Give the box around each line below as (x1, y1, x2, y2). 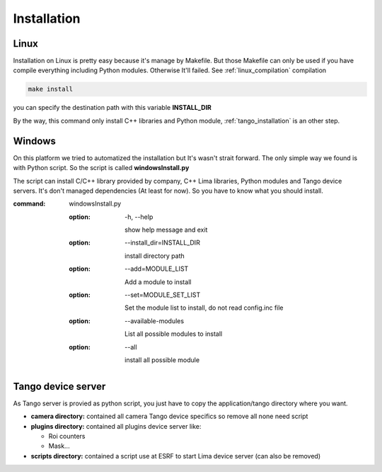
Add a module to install (125, 277, 192, 286)
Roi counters (48, 432, 86, 441)
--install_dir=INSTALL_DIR (125, 238, 201, 247)
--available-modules (125, 316, 184, 325)
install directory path (125, 252, 185, 260)
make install (28, 85, 74, 94)
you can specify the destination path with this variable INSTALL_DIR (13, 103, 212, 112)
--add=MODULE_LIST (125, 264, 189, 273)
